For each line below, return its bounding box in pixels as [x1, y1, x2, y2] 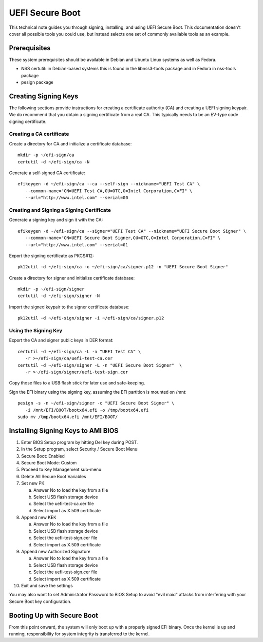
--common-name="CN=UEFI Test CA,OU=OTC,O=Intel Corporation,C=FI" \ [25, 188, 192, 194]
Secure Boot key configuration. [9, 598, 72, 604]
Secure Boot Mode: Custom [21, 460, 77, 465]
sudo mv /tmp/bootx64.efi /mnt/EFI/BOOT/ [18, 414, 118, 420]
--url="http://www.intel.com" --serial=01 [25, 242, 129, 247]
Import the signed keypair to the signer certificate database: [9, 304, 130, 310]
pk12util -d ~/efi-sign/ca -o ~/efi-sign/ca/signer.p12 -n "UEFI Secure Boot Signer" [18, 264, 228, 270]
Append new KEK [21, 515, 56, 521]
